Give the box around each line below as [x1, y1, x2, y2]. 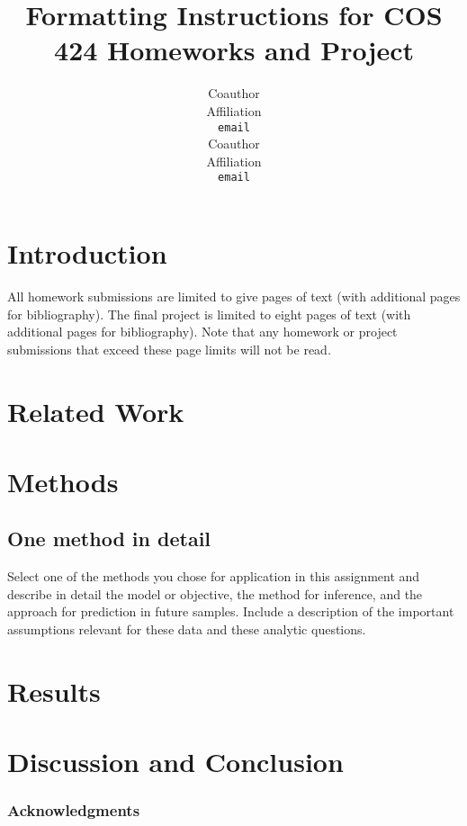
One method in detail [7, 525, 211, 552]
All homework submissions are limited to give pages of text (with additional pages [7, 286, 461, 305]
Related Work [7, 392, 184, 429]
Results [7, 672, 101, 709]
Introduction [7, 235, 167, 271]
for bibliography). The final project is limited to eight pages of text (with [7, 304, 411, 323]
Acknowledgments [7, 799, 140, 822]
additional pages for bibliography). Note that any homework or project [7, 322, 398, 341]
